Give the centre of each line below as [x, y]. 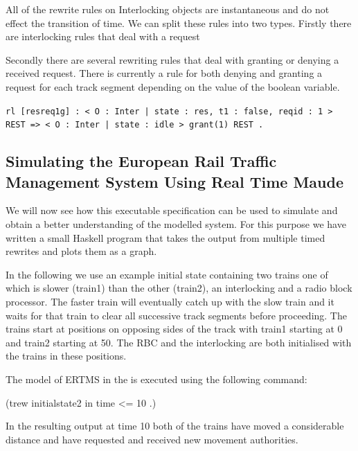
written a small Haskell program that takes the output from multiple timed [165, 237]
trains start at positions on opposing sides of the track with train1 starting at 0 [174, 329]
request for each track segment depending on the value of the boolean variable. [173, 86]
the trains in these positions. [66, 356]
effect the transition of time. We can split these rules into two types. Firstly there [179, 23]
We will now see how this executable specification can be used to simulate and [172, 210]
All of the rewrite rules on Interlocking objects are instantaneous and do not [168, 9]
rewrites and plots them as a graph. [81, 251]
